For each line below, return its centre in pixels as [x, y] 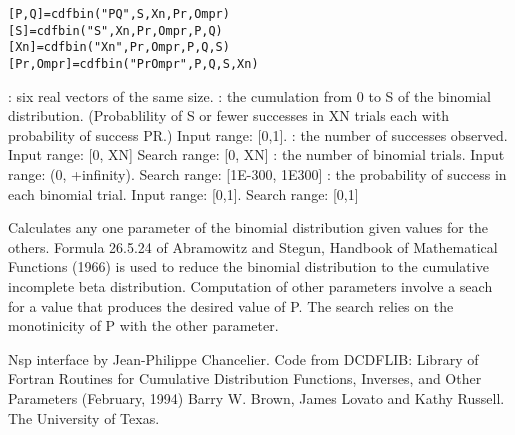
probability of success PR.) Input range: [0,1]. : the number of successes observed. [258, 134]
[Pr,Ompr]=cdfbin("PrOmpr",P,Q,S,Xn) [133, 63]
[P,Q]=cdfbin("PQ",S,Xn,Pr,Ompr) [119, 14]
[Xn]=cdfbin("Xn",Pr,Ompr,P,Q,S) [119, 47]
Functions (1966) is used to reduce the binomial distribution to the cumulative [248, 266]
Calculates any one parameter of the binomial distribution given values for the [248, 227]
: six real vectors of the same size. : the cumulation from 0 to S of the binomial [249, 95]
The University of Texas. [84, 417]
